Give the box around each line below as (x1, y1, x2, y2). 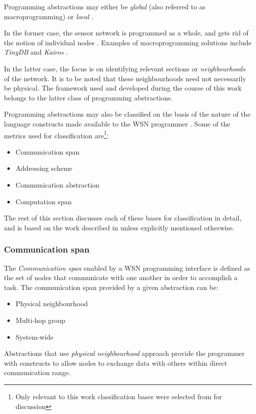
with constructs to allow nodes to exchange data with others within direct (4, 357, 227, 368)
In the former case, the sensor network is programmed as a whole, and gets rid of (4, 28, 249, 38)
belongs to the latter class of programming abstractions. (4, 92, 173, 102)
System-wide (15, 331, 54, 342)
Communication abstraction (15, 179, 99, 190)
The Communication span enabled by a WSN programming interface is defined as (4, 262, 251, 273)
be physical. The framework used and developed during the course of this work (4, 83, 242, 93)
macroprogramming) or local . (4, 11, 94, 21)
